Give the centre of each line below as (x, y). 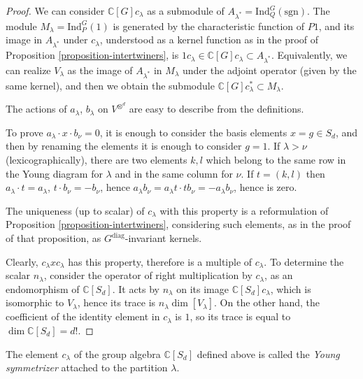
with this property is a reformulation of (244, 210)
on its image (202, 288)
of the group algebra (117, 353)
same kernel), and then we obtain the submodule (110, 85)
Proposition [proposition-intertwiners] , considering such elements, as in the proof (178, 224)
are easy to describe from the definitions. (216, 109)
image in (24, 40)
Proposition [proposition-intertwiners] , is (92, 55)
